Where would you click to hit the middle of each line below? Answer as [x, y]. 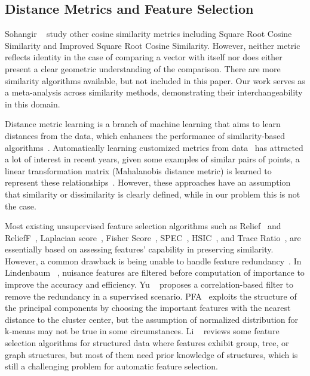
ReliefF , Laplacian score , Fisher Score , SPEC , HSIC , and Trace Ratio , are [153, 237]
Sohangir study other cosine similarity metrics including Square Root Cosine [148, 34]
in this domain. [33, 104]
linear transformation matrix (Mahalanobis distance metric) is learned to [138, 170]
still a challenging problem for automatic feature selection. [111, 366]
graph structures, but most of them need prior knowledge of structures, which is [151, 354]
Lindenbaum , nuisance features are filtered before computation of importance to [155, 272]
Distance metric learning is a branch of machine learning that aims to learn [143, 124]
